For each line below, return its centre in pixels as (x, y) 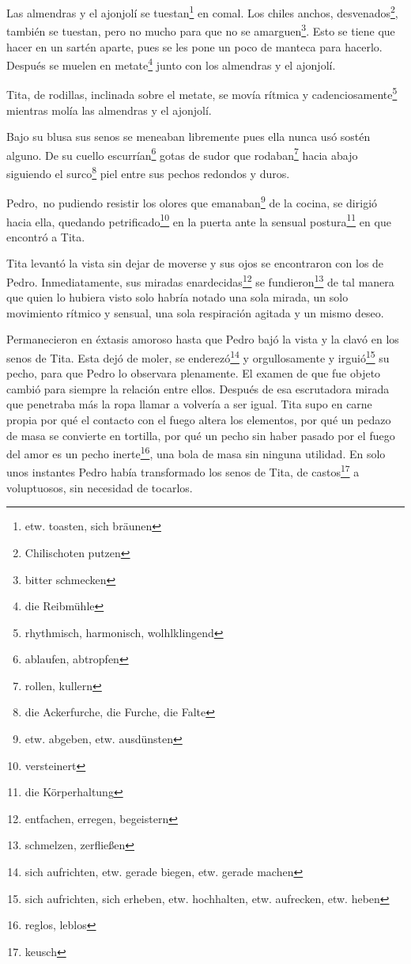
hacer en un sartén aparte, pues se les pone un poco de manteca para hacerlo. (194, 46)
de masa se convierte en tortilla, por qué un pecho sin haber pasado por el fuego (201, 435)
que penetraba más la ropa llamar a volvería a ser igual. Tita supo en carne (189, 404)
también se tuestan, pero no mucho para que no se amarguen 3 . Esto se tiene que (201, 30)
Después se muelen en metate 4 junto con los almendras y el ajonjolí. (171, 64)
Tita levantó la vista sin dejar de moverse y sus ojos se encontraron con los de (195, 263)
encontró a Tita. (46, 236)
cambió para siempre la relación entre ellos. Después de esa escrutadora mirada (198, 388)
